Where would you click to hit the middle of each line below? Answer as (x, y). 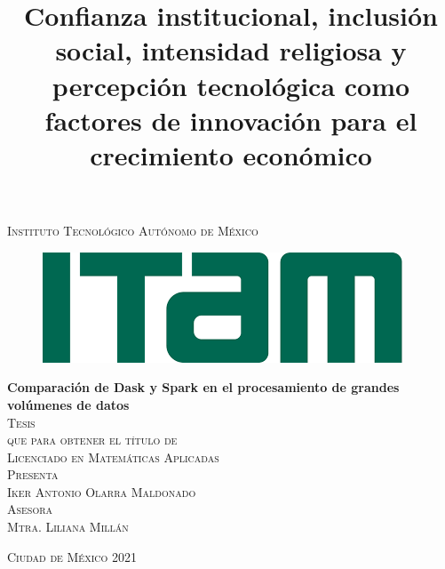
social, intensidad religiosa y (231, 50)
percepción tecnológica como (231, 85)
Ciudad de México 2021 (72, 556)
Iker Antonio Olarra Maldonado (102, 491)
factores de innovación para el (231, 120)
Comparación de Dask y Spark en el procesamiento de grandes (203, 387)
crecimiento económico (231, 154)
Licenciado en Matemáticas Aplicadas (113, 457)
